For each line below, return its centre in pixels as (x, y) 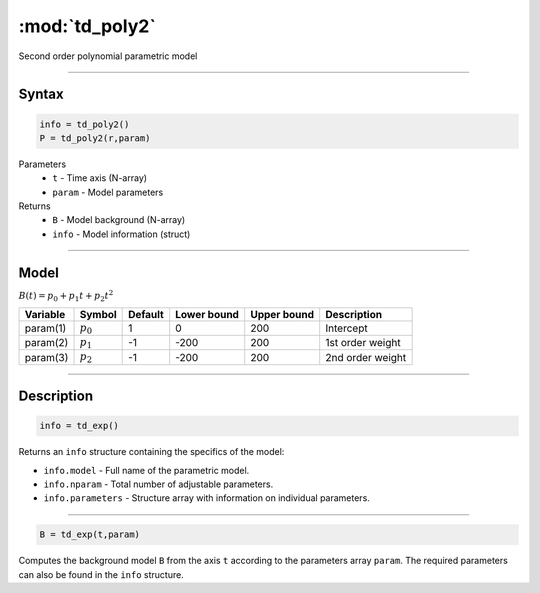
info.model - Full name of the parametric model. (146, 470)
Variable (45, 314)
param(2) (46, 343)
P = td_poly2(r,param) (95, 138)
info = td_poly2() (84, 124)
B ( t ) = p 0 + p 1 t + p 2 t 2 (66, 296)
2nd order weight (366, 357)
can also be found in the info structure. (101, 574)
